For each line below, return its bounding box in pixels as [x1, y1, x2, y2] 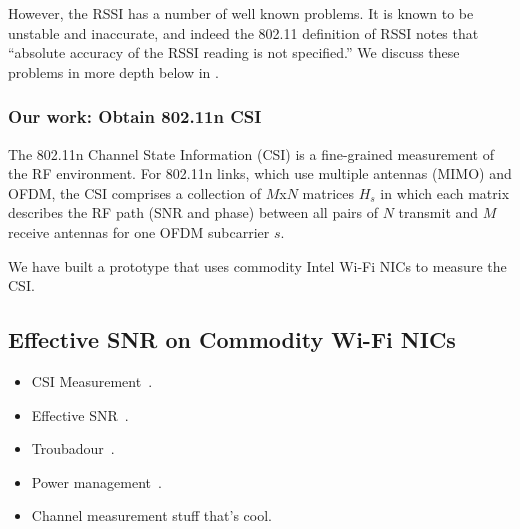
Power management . [31, 471, 162, 492]
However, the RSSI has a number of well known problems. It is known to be [8, 3, 474, 23]
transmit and [398, 202, 479, 223]
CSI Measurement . [31, 370, 153, 391]
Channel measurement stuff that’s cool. [31, 505, 272, 526]
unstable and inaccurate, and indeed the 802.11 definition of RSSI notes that [8, 22, 479, 43]
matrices [302, 182, 354, 203]
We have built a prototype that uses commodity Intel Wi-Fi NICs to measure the [8, 255, 507, 276]
